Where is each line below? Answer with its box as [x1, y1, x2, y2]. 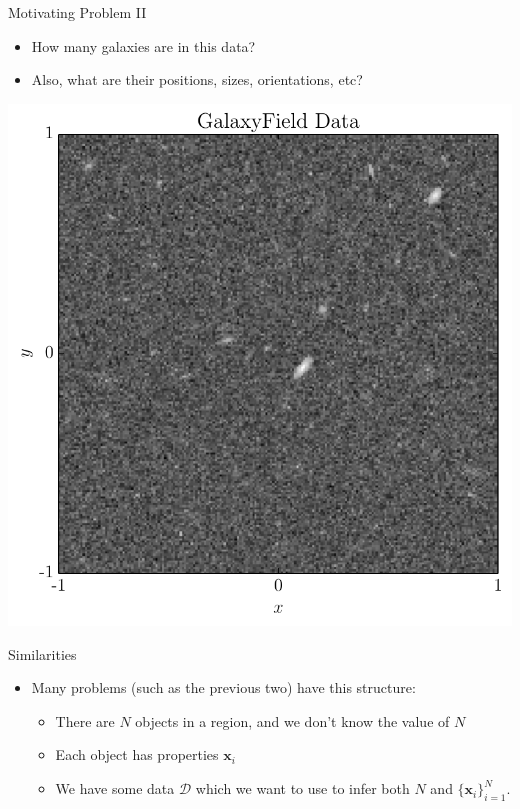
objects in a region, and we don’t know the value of [135, 710, 450, 731]
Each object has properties [55, 744, 219, 765]
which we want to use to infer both [195, 778, 410, 799]
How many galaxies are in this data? [31, 35, 256, 56]
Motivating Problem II [8, 2, 147, 22]
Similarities [8, 643, 77, 664]
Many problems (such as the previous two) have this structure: [31, 677, 416, 698]
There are [55, 710, 115, 731]
